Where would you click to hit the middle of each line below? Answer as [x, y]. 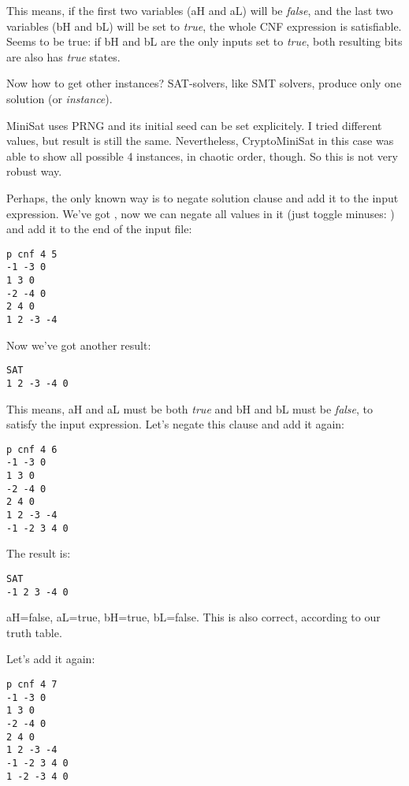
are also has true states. [63, 56]
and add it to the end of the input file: [99, 229]
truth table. [34, 632]
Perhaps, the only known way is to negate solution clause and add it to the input [203, 197]
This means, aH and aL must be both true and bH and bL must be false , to [190, 408]
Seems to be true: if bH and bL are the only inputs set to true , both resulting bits [204, 41]
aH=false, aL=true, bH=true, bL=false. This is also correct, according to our [193, 617]
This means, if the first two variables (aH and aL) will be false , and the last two [200, 10]
